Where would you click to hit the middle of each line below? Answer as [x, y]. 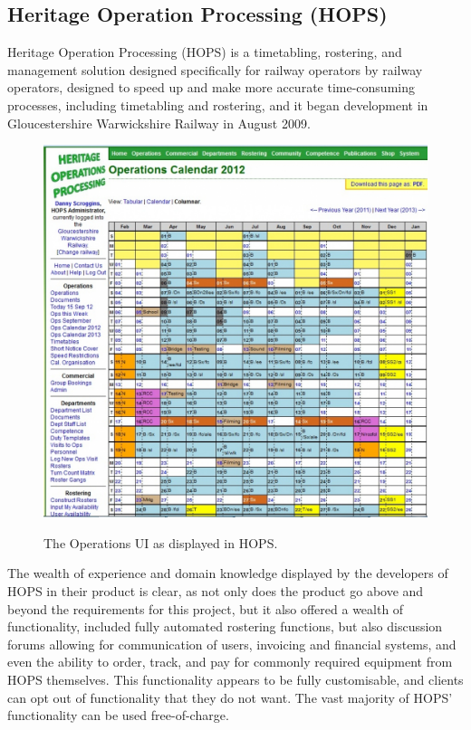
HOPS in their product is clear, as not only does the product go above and [216, 591]
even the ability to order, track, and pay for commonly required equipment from [230, 662]
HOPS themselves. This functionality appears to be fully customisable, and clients [235, 680]
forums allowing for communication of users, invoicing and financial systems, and [232, 644]
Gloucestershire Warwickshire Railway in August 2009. [159, 123]
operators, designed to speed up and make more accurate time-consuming [211, 87]
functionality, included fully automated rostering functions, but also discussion [225, 626]
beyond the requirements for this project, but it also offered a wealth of [206, 608]
